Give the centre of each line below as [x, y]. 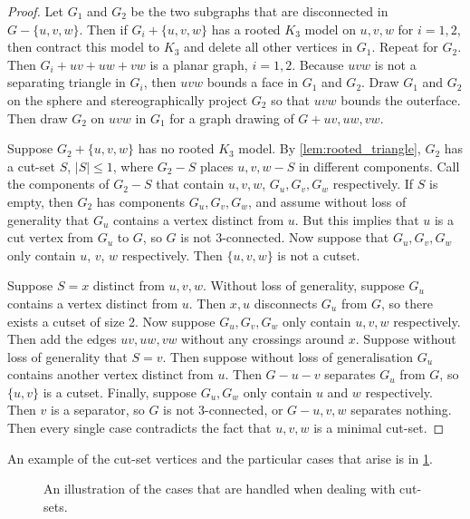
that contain [190, 184]
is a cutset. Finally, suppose [120, 392]
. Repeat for [405, 47]
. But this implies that [357, 219]
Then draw [38, 118]
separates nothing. [401, 410]
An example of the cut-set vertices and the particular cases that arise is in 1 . [220, 458]
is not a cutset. [319, 255]
